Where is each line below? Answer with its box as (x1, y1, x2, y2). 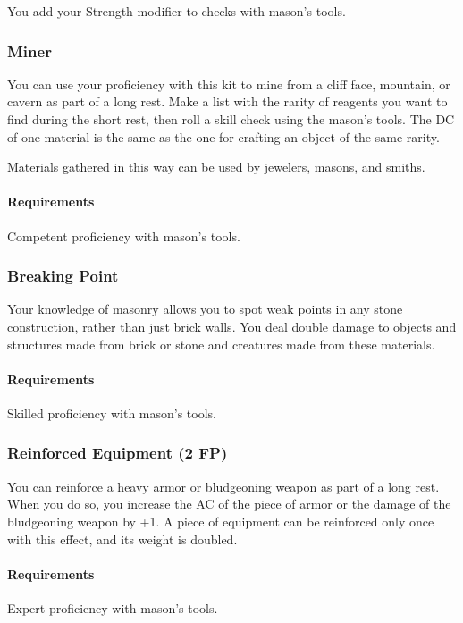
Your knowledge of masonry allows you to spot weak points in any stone (7, 299, 403, 318)
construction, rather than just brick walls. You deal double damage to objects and (7, 316, 457, 335)
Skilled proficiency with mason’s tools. (7, 403, 217, 422)
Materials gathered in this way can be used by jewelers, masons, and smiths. (7, 157, 425, 176)
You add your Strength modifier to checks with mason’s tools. (7, 2, 346, 20)
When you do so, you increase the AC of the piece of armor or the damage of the (7, 494, 451, 513)
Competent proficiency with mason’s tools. (7, 226, 240, 245)
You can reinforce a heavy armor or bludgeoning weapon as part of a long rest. (7, 476, 440, 495)
